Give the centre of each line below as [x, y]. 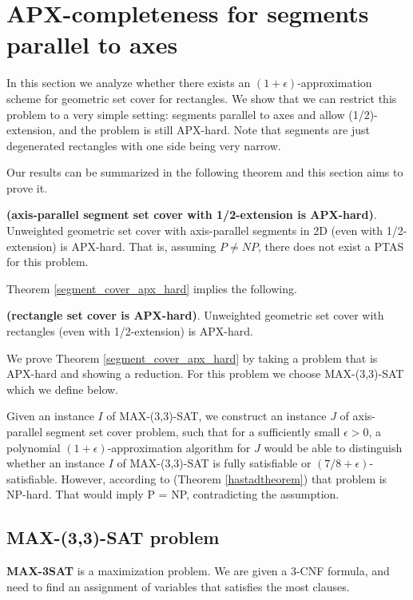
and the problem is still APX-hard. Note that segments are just [214, 130]
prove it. [27, 187]
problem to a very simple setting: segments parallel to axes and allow [176, 114]
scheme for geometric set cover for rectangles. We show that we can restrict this [202, 98]
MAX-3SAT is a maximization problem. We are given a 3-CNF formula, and [198, 571]
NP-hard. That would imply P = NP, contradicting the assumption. [173, 494]
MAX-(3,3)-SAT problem [113, 537]
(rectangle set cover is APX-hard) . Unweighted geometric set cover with [195, 315]
